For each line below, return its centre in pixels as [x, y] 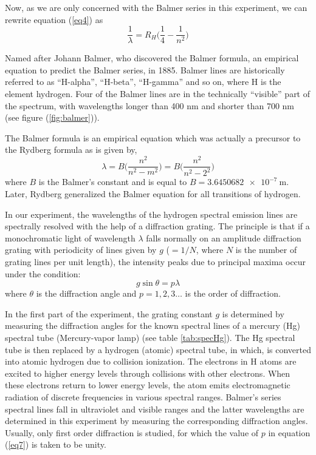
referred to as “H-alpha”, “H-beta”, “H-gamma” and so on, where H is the [143, 82]
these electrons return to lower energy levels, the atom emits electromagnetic [148, 385]
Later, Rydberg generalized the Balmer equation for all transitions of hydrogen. [153, 194]
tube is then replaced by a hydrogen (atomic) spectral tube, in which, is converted [158, 349]
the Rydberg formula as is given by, [71, 150]
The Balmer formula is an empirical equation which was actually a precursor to [153, 137]
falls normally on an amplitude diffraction [224, 238]
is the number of [266, 250]
